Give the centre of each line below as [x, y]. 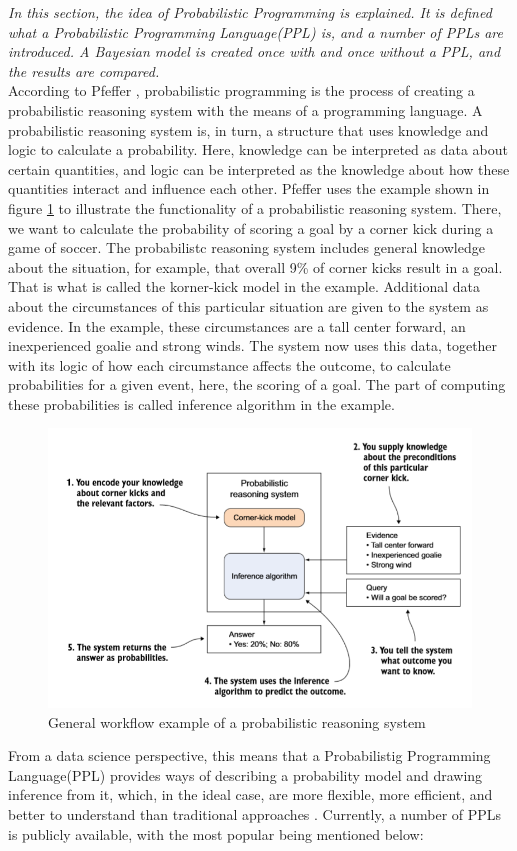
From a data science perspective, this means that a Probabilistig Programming [249, 755]
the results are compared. [84, 70]
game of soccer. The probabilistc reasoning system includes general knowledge [246, 247]
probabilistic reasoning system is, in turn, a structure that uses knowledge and [248, 129]
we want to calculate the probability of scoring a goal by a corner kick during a [251, 227]
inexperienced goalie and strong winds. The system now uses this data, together [253, 345]
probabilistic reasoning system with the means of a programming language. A [245, 109]
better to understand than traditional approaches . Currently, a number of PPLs [255, 813]
